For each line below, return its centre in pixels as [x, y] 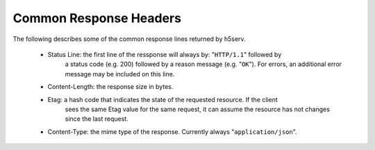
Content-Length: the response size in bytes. [110, 87]
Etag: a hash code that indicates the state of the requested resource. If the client [162, 99]
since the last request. [97, 119]
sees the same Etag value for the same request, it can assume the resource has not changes [197, 109]
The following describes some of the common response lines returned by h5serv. [129, 39]
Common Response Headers [97, 18]
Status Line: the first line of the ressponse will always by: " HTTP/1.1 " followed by [165, 54]
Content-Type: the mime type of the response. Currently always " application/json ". [173, 131]
